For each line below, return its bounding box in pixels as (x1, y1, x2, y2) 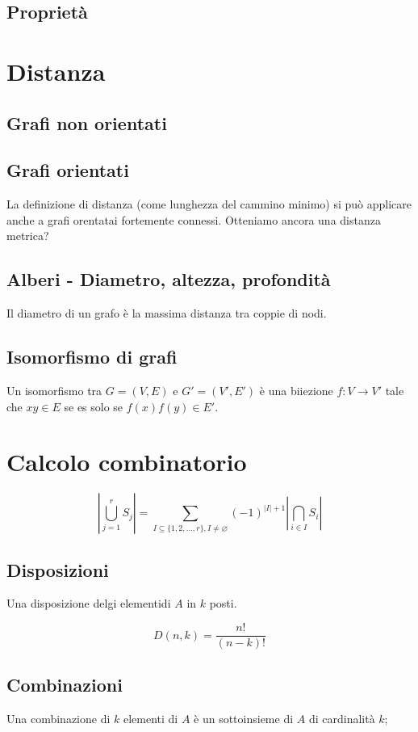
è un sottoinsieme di (194, 710, 294, 727)
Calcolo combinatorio (6, 445, 247, 478)
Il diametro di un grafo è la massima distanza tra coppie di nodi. (6, 305, 327, 322)
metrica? (6, 227, 49, 244)
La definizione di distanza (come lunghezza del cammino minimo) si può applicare (6, 196, 412, 212)
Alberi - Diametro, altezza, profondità (6, 267, 331, 292)
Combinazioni (6, 672, 123, 697)
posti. (209, 595, 237, 612)
